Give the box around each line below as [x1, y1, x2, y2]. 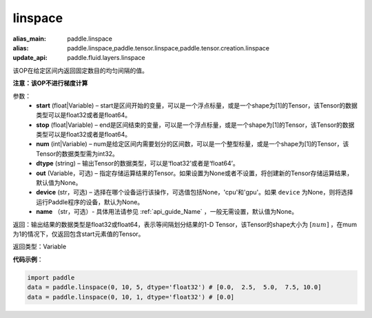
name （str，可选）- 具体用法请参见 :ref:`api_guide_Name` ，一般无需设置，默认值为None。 [36, 208, 298, 216]
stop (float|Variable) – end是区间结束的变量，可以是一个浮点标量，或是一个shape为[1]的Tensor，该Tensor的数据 [36, 121, 355, 129]
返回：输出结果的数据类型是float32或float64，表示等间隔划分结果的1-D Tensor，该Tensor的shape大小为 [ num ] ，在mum [12, 220, 358, 228]
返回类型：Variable [12, 242, 67, 251]
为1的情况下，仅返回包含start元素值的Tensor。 [12, 230, 145, 238]
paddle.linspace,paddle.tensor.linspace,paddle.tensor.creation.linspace [67, 43, 270, 52]
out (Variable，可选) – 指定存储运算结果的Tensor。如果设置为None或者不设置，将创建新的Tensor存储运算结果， [36, 169, 353, 177]
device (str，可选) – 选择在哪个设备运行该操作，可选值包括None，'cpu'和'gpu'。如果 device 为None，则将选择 [36, 188, 354, 197]
